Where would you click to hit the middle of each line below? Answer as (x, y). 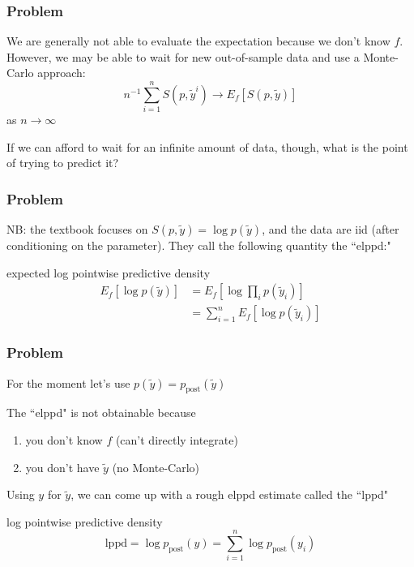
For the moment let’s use (68, 382)
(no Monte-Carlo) (156, 467)
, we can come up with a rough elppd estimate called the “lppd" (230, 494)
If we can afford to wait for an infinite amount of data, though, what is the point (207, 146)
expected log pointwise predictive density (109, 272)
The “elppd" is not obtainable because (101, 412)
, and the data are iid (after (331, 229)
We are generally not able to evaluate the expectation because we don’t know (198, 41)
